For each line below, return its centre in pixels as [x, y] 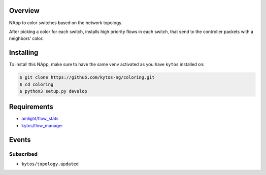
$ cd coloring [36, 84]
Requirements [31, 107]
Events [20, 140]
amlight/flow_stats [40, 119]
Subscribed [23, 154]
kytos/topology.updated [50, 164]
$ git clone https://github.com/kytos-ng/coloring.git [87, 77]
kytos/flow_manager [42, 125]
